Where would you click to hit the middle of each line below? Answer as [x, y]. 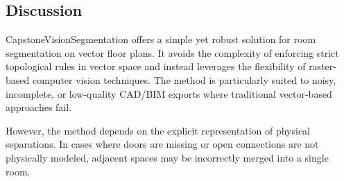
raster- [322, 66]
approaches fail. [39, 107]
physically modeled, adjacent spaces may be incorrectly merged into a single [167, 157]
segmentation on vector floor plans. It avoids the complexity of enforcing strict [172, 52]
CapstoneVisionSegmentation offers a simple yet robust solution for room [161, 39]
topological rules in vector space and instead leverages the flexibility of [156, 66]
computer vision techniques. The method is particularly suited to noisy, [184, 79]
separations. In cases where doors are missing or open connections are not [162, 144]
